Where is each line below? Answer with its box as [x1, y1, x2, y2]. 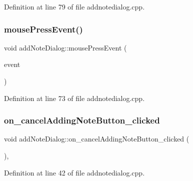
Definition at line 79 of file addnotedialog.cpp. [4, 1, 145, 11]
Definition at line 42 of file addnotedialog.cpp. [4, 167, 145, 177]
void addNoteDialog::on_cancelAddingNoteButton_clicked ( [4, 133, 189, 144]
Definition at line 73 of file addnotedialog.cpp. [4, 92, 145, 103]
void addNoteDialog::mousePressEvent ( [4, 42, 127, 52]
